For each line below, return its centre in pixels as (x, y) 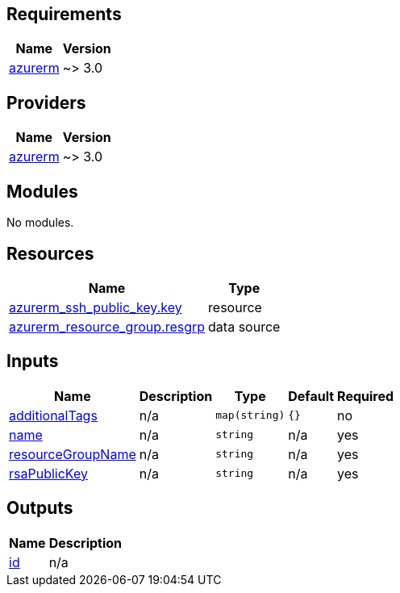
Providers (46, 102)
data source (244, 326)
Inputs (33, 361)
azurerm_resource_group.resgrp (107, 326)
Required (366, 396)
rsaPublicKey (48, 473)
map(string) (250, 416)
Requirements (64, 14)
